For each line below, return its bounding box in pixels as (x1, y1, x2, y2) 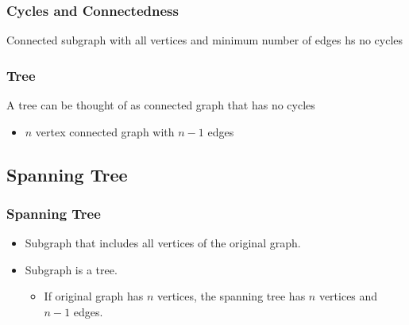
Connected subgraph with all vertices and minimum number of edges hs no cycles (6, 32, 403, 48)
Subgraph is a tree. (25, 261, 118, 277)
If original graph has (44, 288, 144, 304)
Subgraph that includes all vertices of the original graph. (25, 235, 301, 251)
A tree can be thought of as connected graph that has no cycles (6, 97, 315, 113)
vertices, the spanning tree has (156, 288, 306, 304)
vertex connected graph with (35, 123, 175, 140)
